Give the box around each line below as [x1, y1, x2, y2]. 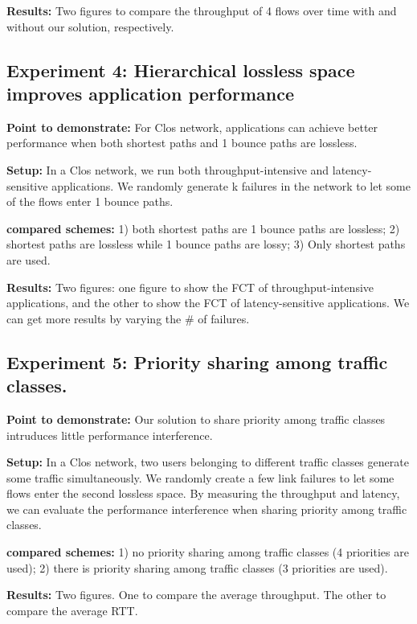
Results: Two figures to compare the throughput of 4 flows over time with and [6, 2, 397, 18]
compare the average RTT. [6, 601, 138, 618]
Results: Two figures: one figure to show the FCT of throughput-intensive [6, 278, 374, 295]
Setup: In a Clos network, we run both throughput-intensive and [6, 161, 329, 178]
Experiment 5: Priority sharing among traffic [6, 349, 388, 374]
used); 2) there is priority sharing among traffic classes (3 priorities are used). [6, 559, 388, 576]
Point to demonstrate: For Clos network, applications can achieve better [6, 118, 378, 135]
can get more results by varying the [6, 310, 182, 326]
